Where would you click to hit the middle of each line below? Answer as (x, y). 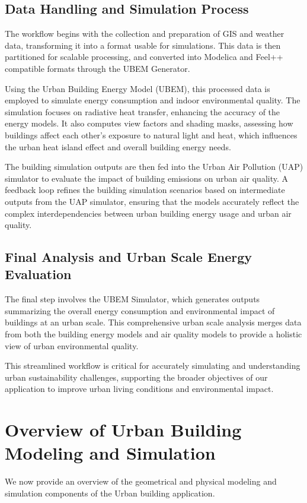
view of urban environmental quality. (72, 345)
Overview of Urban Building (123, 430)
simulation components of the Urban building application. (110, 493)
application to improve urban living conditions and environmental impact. (139, 389)
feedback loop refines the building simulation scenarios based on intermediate (145, 190)
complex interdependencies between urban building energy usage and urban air (148, 213)
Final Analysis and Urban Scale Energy (129, 257)
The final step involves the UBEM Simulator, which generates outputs (132, 299)
